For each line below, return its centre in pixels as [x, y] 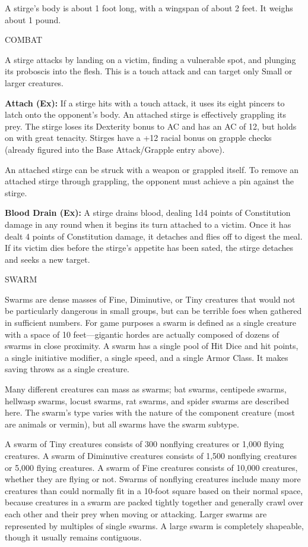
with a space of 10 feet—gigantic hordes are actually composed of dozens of [142, 334]
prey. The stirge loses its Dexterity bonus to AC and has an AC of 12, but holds [151, 126]
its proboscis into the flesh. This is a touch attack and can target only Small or [149, 71]
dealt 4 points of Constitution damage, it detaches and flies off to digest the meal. [154, 236]
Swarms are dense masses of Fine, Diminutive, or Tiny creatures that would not [150, 299]
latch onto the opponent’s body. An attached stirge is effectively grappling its [146, 114]
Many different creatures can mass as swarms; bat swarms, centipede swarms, [146, 389]
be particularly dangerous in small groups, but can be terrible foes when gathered [153, 311]
